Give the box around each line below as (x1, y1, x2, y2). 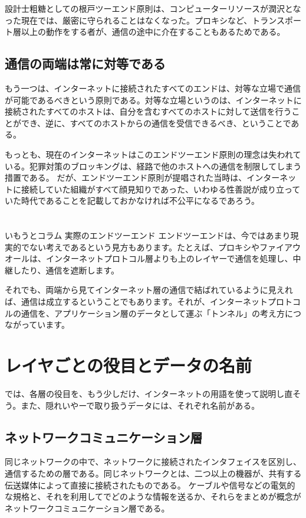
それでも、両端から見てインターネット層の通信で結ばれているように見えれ (5, 284, 293, 296)
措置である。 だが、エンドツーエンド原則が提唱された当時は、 (5, 171, 247, 184)
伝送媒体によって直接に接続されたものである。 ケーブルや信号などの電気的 (5, 478, 295, 491)
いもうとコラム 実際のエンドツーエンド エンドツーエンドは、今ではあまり (5, 229, 291, 242)
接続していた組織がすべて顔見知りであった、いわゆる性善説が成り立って (21, 183, 301, 195)
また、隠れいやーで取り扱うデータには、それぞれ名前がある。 (21, 399, 260, 411)
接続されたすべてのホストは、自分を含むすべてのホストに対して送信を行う (5, 105, 292, 118)
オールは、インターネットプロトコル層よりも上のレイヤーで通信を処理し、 (5, 252, 293, 265)
